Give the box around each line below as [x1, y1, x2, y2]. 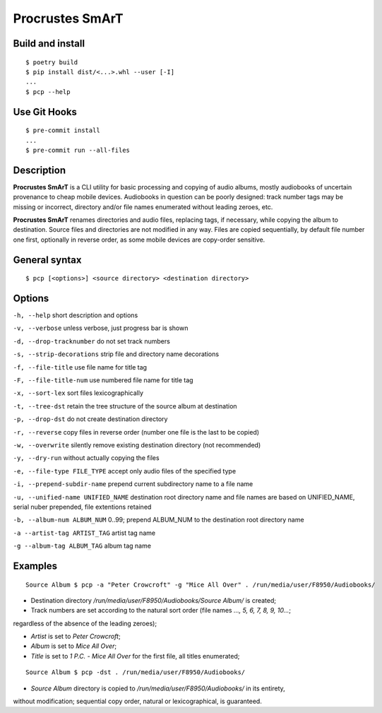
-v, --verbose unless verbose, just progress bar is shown [13, 324, 189, 332]
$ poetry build [25, 58, 78, 66]
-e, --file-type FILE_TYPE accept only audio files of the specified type [13, 466, 237, 475]
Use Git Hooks [13, 106, 78, 118]
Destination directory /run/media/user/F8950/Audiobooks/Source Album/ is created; [30, 596, 277, 604]
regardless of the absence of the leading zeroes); [13, 619, 157, 627]
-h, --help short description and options [13, 311, 138, 319]
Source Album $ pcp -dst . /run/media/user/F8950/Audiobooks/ [25, 668, 246, 676]
